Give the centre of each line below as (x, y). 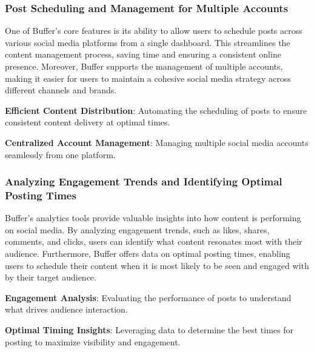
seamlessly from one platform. (60, 154)
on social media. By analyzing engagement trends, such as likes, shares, (137, 229)
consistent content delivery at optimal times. (88, 122)
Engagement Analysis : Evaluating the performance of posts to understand (148, 297)
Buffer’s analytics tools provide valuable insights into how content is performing (153, 218)
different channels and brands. (61, 90)
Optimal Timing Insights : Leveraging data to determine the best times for (149, 330)
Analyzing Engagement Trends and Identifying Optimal (144, 181)
